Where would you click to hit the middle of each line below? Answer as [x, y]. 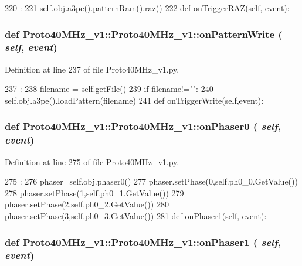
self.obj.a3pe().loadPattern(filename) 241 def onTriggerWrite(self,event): [134, 100]
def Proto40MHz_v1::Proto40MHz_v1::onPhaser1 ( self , [143, 242]
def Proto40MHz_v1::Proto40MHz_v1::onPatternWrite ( [144, 34]
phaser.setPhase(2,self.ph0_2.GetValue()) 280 [87, 204]
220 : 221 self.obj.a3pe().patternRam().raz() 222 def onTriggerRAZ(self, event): [147, 8]
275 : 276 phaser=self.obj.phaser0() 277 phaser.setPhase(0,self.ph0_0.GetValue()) [151, 181]
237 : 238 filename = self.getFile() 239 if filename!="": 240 [109, 89]
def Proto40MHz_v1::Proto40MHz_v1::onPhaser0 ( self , [143, 126]
